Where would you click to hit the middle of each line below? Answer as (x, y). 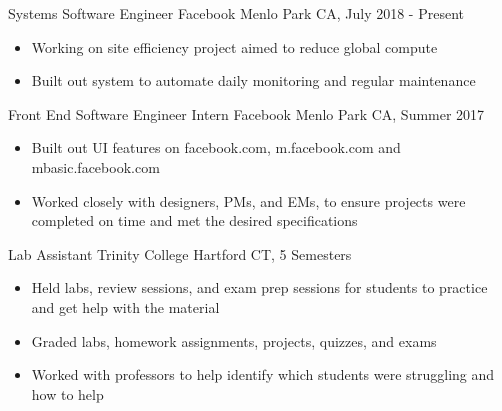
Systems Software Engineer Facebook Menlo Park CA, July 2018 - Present (236, 13)
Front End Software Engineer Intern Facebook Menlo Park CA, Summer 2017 (246, 113)
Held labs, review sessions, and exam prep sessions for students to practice (259, 287)
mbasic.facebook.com (95, 166)
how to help (67, 393)
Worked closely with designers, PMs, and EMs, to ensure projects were (248, 200)
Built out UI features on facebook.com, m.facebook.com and (216, 147)
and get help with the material (125, 306)
